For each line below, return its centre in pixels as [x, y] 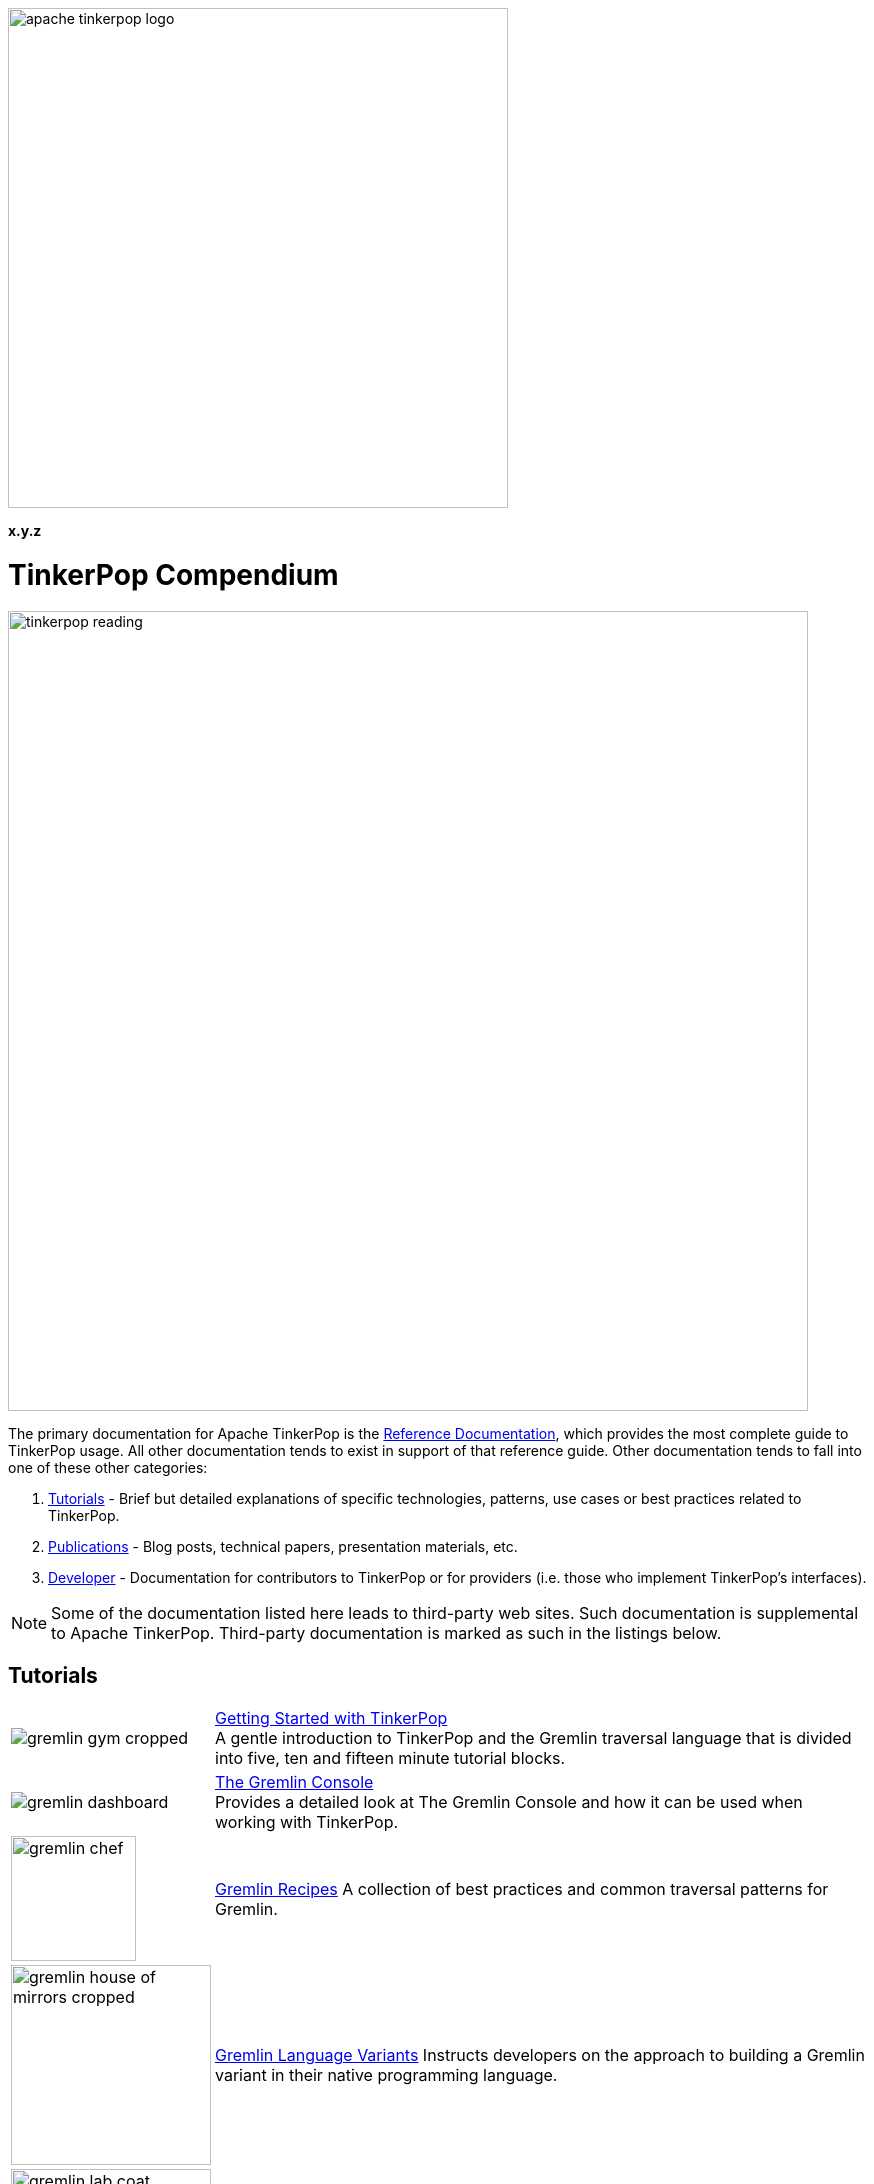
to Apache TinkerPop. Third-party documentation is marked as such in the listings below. [386, 1632]
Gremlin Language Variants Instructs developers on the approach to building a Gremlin [540, 2055]
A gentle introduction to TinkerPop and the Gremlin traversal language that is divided [533, 1738]
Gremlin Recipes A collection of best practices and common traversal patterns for [522, 1888]
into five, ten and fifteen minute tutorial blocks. [390, 1758]
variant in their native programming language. [386, 2075]
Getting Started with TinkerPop [331, 1718]
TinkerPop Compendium [173, 574]
